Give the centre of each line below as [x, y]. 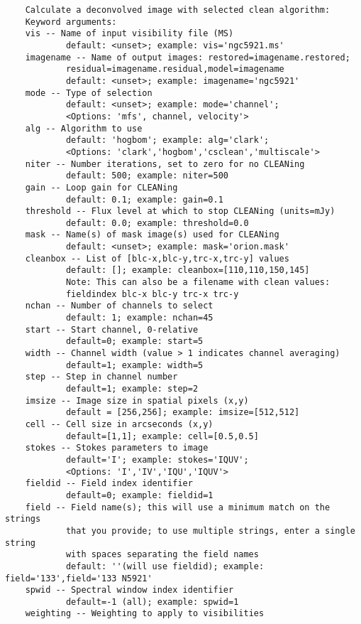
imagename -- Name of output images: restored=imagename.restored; [188, 57]
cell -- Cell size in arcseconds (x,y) [119, 424]
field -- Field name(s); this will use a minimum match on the [178, 507]
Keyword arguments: [71, 22]
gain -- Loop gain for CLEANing [101, 187]
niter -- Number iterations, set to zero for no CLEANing [165, 164]
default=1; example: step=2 [132, 389]
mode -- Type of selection [89, 93]
